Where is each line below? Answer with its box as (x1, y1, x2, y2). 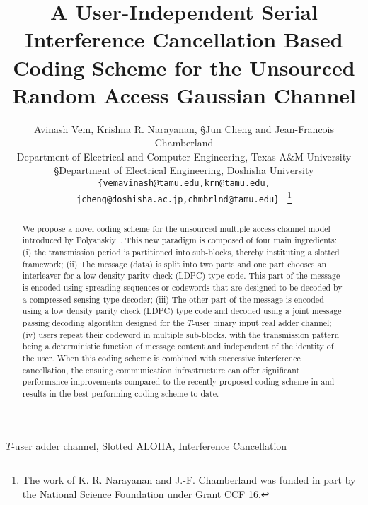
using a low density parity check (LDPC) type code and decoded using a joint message (22, 305, 342, 317)
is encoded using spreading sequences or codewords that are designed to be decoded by (22, 281, 343, 294)
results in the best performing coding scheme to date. (22, 388, 219, 400)
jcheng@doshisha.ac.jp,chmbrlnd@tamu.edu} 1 (76, 189, 292, 205)
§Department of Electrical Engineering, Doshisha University (54, 163, 314, 178)
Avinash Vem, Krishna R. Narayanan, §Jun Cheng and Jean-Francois (33, 121, 335, 136)
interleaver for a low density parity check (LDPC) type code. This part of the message (22, 269, 340, 281)
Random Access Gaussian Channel (12, 80, 356, 109)
